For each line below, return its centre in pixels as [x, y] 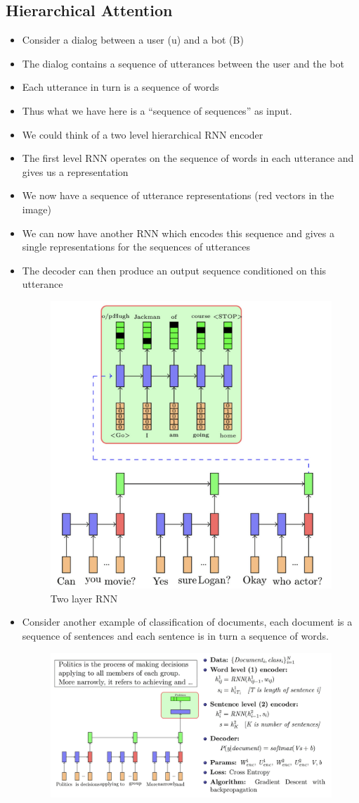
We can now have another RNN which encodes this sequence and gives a [178, 233]
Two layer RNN [84, 598]
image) [37, 209]
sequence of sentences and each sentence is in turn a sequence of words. [175, 635]
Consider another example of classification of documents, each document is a [187, 622]
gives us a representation [75, 171]
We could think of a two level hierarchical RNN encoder [143, 134]
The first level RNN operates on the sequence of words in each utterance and [188, 158]
